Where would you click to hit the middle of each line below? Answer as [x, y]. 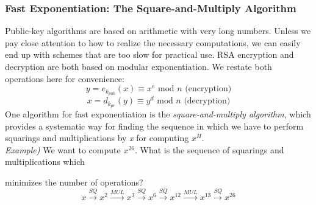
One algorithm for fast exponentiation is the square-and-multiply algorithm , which [158, 113]
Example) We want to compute [63, 149]
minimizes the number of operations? [74, 182]
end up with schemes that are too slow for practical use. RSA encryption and [149, 54]
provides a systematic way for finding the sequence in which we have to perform [154, 126]
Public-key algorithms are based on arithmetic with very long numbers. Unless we [158, 31]
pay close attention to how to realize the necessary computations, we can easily [153, 42]
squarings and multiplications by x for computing [97, 138]
